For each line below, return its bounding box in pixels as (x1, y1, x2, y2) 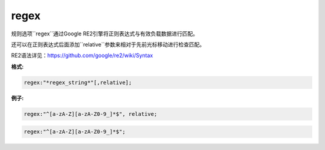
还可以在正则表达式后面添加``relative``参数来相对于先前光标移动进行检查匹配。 (11, 41, 205, 48)
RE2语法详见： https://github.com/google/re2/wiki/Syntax (11, 52, 153, 59)
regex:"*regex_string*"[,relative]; (23, 79, 132, 86)
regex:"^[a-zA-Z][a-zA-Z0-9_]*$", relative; (23, 110, 158, 117)
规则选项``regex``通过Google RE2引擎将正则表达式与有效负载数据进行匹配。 (11, 30, 199, 37)
